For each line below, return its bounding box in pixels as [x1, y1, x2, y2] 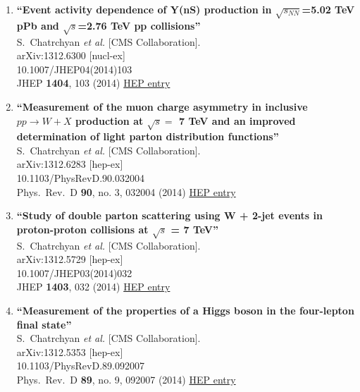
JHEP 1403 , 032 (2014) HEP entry [16, 279, 170, 294]
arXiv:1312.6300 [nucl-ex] [16, 48, 125, 63]
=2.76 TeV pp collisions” [77, 18, 201, 32]
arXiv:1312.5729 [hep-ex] [16, 252, 123, 267]
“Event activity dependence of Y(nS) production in [16, 2, 272, 16]
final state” [16, 317, 72, 331]
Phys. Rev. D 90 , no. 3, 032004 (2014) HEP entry [16, 184, 236, 199]
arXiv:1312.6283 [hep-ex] [16, 157, 123, 171]
